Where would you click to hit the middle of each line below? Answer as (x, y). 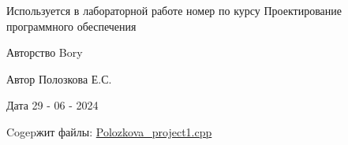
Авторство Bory (45, 52)
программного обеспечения (71, 26)
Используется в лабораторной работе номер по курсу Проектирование (174, 10)
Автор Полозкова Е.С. (59, 78)
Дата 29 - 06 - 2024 (52, 105)
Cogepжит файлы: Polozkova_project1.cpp (109, 131)
